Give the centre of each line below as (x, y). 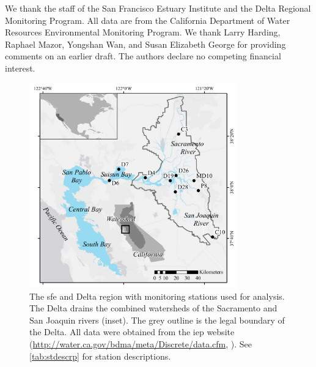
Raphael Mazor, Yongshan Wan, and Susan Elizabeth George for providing (145, 44)
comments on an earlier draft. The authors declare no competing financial (143, 56)
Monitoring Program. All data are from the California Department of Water (148, 20)
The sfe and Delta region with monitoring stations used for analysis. (157, 296)
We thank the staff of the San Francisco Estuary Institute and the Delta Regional (158, 8)
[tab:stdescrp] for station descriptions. (100, 356)
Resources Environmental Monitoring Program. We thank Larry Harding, (143, 32)
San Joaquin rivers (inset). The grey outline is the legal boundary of (157, 320)
